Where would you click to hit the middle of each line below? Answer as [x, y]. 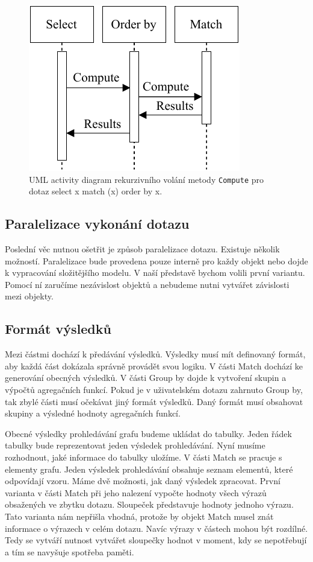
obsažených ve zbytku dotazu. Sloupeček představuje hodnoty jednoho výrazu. [149, 504]
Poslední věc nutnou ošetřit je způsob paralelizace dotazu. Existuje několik [142, 249]
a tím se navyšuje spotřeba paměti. [70, 551]
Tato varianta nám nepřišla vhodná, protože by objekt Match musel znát [139, 516]
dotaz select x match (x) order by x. [96, 191]
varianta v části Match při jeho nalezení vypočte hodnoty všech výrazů [136, 492]
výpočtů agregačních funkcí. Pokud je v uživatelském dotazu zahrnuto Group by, [154, 389]
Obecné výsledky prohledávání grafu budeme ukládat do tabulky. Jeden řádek [148, 433]
